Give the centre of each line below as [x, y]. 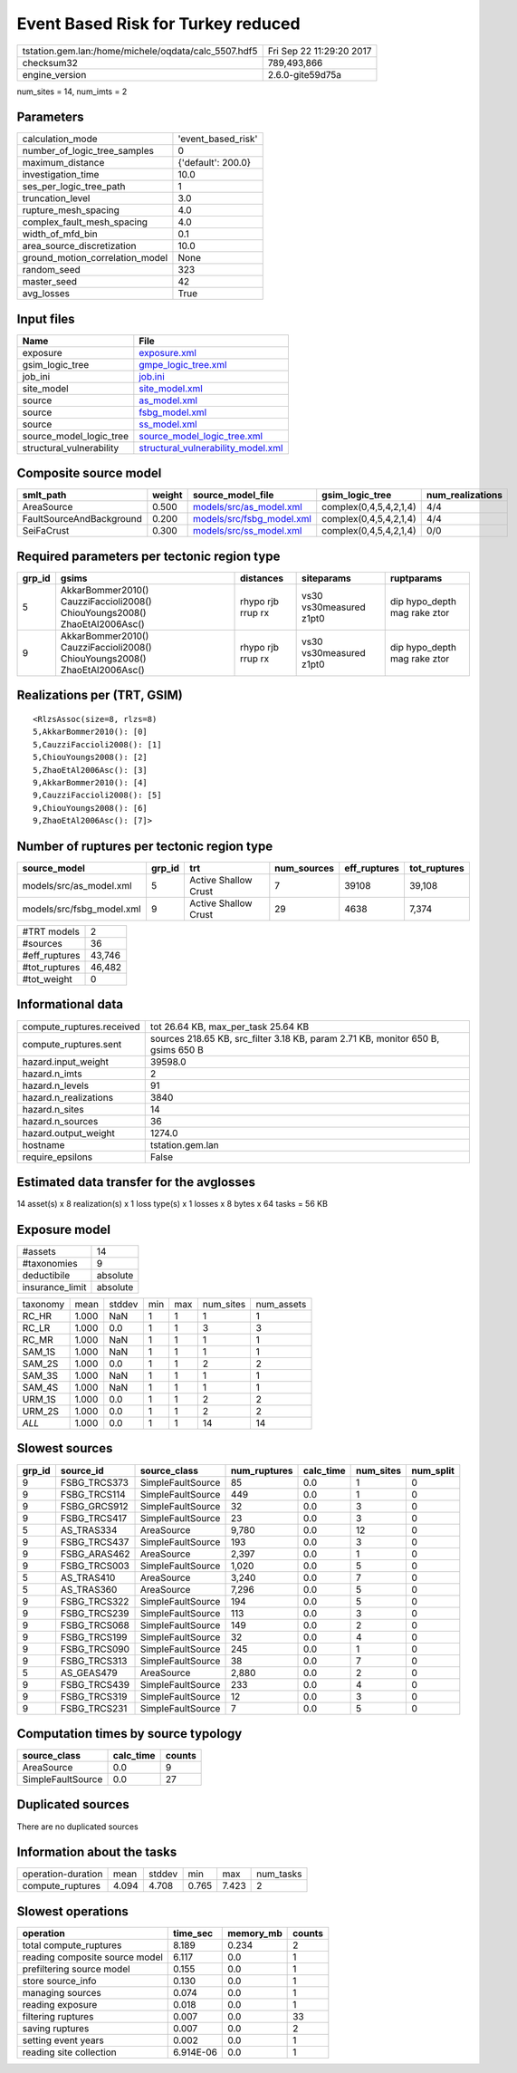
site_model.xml [171, 388]
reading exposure [60, 2004]
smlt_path [44, 496]
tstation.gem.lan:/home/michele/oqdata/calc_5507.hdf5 [140, 51]
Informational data [70, 1004]
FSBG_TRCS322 [95, 1601]
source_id [82, 1470]
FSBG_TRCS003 [95, 1566]
